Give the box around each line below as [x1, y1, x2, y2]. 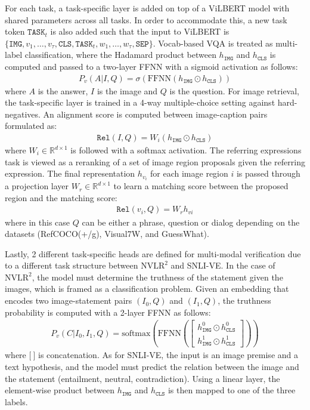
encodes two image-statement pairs [5, 294, 132, 307]
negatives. [5, 107, 41, 120]
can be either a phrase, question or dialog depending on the [82, 215, 300, 228]
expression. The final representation [5, 167, 135, 180]
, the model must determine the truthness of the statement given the [32, 270, 283, 283]
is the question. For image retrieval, [169, 84, 299, 97]
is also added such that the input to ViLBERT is [50, 25, 230, 38]
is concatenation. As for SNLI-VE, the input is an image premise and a [38, 349, 298, 361]
